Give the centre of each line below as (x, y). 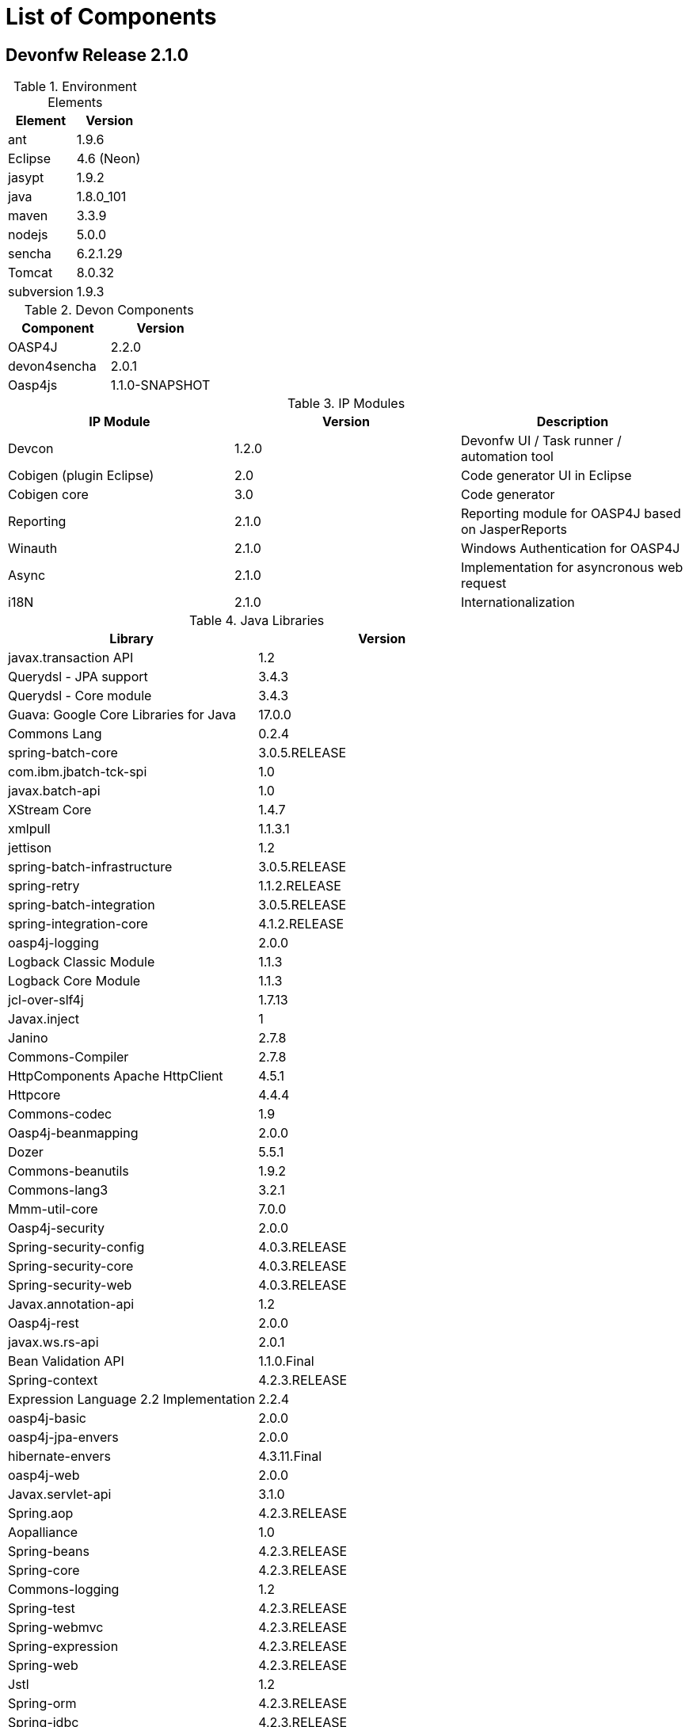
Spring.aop (41, 1514)
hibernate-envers (59, 1456)
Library (131, 639)
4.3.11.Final (290, 1456)
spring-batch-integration (82, 905)
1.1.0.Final (286, 1361)
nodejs (28, 235)
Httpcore (34, 1095)
